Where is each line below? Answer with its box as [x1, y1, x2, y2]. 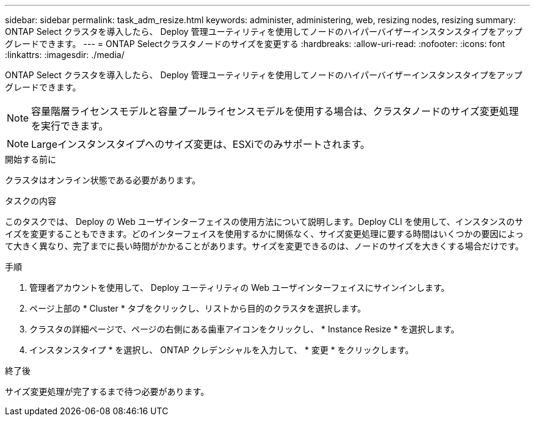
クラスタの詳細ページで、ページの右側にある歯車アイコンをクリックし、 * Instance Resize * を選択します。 [29, 324, 460, 334]
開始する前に [5, 154, 56, 164]
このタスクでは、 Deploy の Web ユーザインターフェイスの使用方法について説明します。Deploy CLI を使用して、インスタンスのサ [5, 216, 523, 227]
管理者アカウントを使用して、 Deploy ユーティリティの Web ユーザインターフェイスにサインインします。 [29, 282, 450, 293]
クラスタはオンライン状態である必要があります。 [5, 175, 201, 185]
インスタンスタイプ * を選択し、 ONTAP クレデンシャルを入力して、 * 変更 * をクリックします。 [29, 345, 414, 355]
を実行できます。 [31, 120, 109, 132]
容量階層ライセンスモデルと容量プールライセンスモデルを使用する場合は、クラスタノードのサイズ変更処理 [31, 105, 519, 117]
